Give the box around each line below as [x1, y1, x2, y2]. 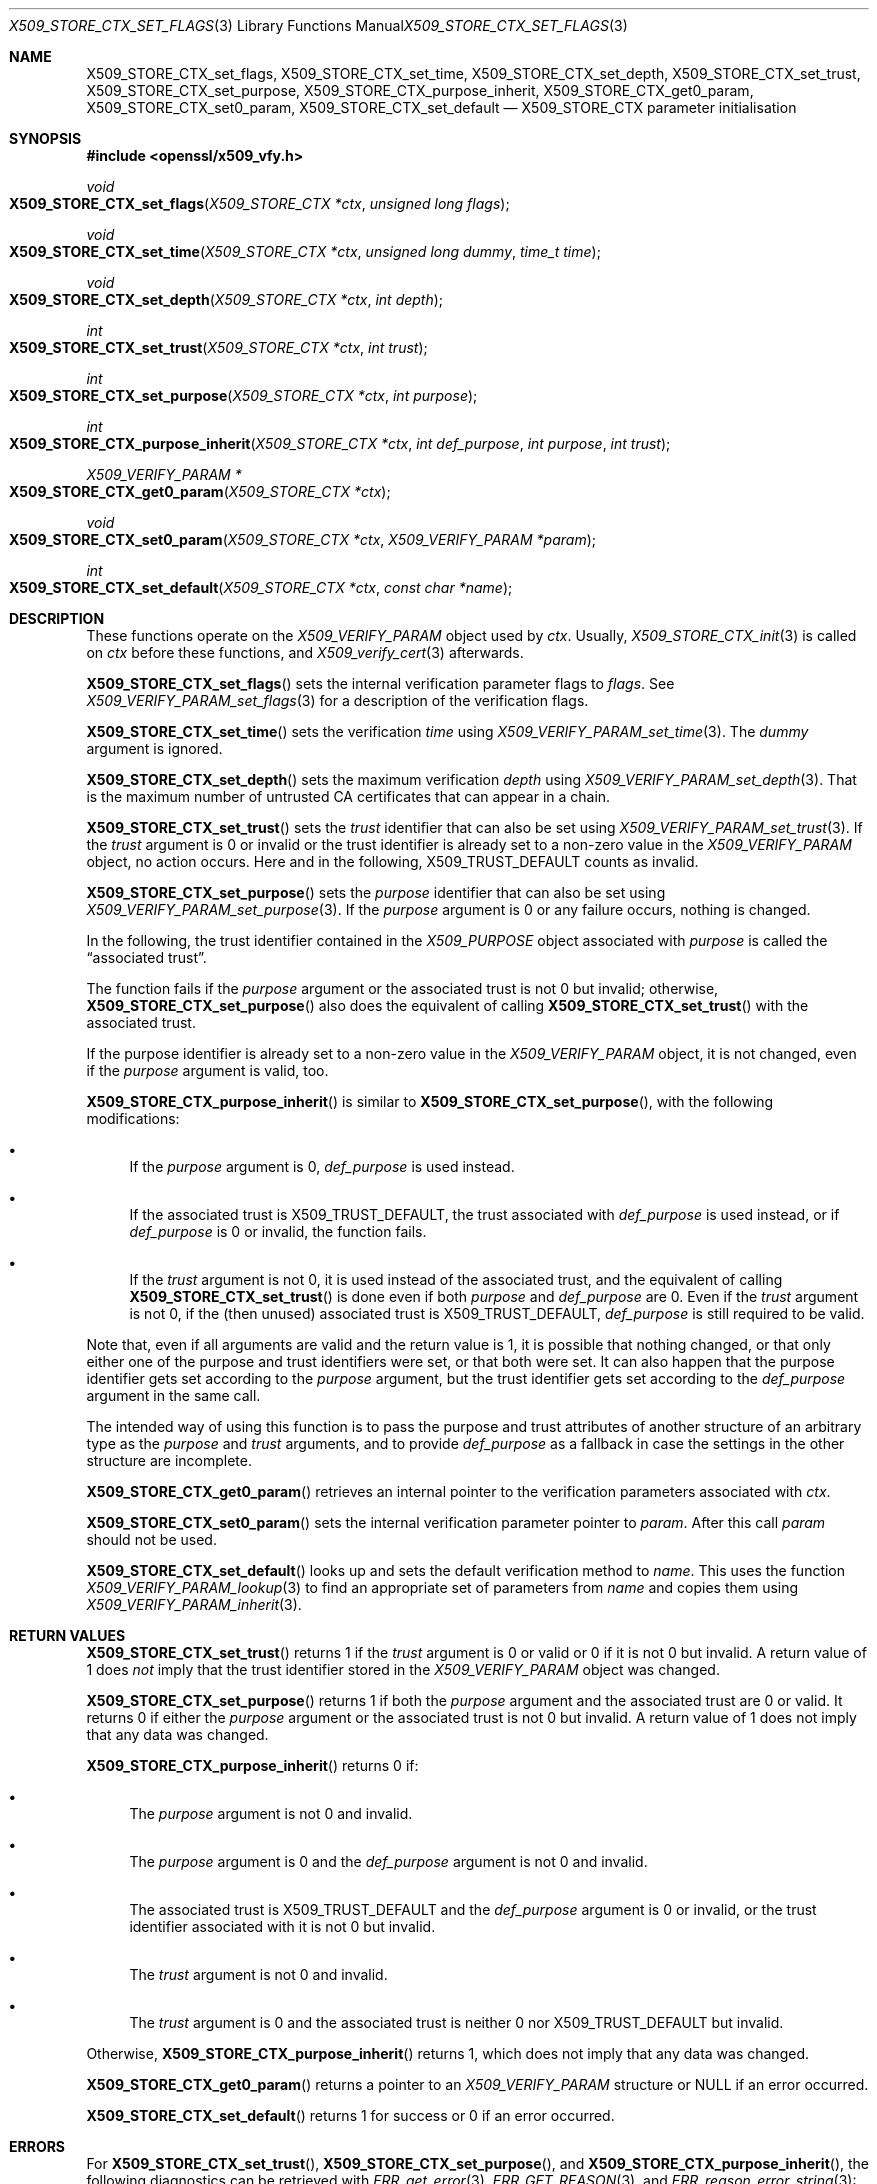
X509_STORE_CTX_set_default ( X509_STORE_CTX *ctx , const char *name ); [9, 579, 513, 596]
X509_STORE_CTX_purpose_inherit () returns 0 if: [86, 1757, 419, 1774]
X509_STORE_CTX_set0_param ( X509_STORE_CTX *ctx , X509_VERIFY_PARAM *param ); [9, 531, 597, 548]
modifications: [86, 1110, 180, 1127]
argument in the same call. [86, 1387, 261, 1404]
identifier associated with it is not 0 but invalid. [129, 1918, 436, 1935]
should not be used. [86, 1531, 217, 1548]
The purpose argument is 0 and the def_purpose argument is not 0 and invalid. [129, 1853, 648, 1870]
